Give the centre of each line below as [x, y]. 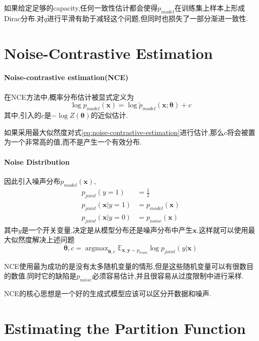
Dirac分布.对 [24, 18]
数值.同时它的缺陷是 [44, 276]
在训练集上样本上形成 [210, 8]
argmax [97, 248]
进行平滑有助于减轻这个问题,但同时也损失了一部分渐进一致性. [148, 18]
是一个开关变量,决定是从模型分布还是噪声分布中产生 [107, 229]
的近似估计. [109, 115]
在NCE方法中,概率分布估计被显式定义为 [69, 96]
